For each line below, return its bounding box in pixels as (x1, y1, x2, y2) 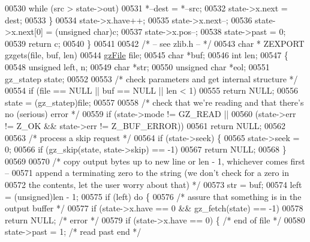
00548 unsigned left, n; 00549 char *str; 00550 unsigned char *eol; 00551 (5, 60, 270, 73)
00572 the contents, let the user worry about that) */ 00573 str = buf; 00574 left (5, 178, 302, 190)
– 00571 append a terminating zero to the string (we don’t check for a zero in (5, 166, 289, 179)
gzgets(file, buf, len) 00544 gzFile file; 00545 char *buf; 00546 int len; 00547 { (5, 49, 288, 61)
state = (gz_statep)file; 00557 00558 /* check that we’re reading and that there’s (5, 95, 304, 108)
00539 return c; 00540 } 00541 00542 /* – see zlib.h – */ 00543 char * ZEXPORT (5, 37, 305, 49)
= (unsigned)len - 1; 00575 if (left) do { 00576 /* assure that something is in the (5, 190, 302, 202)
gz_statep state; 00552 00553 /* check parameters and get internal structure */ (5, 72, 298, 85)
